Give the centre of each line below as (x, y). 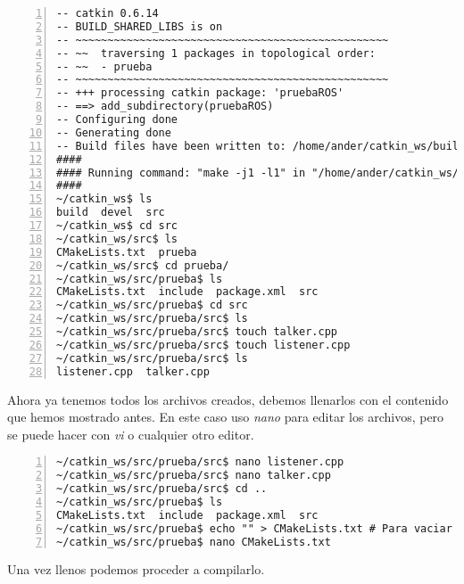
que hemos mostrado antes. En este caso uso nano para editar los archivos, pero (226, 417)
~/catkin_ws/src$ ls (117, 239)
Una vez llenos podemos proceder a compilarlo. (136, 569)
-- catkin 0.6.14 (108, 13)
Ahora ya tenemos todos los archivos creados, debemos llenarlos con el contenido (228, 399)
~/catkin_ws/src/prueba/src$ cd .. (162, 489)
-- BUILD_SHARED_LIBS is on (140, 26)
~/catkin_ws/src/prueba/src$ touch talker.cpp (197, 332)
